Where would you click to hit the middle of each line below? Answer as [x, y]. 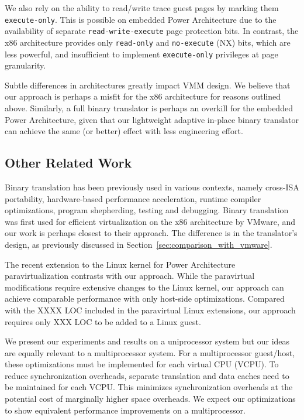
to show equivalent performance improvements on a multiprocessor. [125, 410]
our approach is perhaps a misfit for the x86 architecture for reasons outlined [143, 96]
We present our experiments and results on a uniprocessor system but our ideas [147, 341]
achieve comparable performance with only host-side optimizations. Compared [145, 298]
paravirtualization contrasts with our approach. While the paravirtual [130, 276]
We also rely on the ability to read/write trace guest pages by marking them [142, 8]
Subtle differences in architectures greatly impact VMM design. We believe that [148, 85]
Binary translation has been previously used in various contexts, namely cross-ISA [152, 187]
